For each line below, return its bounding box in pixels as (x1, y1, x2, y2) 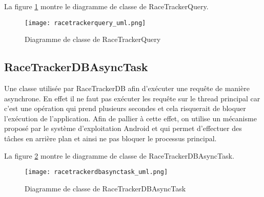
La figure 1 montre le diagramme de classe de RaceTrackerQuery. (4, 1, 209, 11)
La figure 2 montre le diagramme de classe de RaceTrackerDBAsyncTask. (4, 150, 234, 161)
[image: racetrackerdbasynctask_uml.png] (25, 168, 168, 176)
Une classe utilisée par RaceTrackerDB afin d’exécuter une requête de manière (4, 83, 250, 94)
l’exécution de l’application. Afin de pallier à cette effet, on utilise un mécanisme (4, 113, 257, 123)
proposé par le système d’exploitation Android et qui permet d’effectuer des (4, 123, 242, 134)
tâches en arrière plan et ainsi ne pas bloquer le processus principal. (4, 133, 217, 144)
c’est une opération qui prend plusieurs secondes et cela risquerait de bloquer (4, 103, 246, 114)
